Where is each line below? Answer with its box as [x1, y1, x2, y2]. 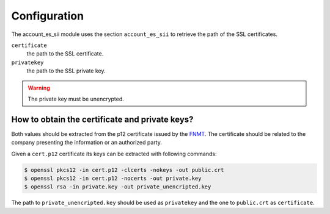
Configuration [11, 9, 84, 23]
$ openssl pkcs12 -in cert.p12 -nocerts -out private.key [24, 174, 202, 182]
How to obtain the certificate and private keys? [11, 114, 194, 124]
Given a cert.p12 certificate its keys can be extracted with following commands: [11, 150, 217, 157]
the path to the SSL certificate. [26, 50, 104, 57]
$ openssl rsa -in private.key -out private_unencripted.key [24, 184, 211, 190]
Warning [28, 84, 50, 91]
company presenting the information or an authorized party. [11, 139, 162, 146]
